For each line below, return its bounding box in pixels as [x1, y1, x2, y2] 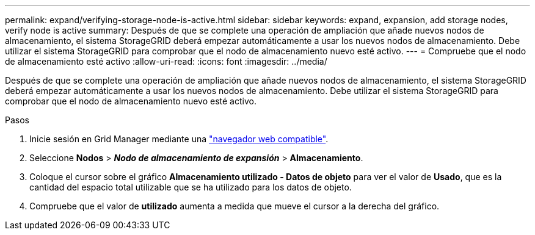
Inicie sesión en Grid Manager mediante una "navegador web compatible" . [29, 134, 329, 144]
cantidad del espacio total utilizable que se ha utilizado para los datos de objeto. [29, 182, 352, 192]
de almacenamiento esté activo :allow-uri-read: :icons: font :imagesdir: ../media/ [5, 56, 327, 67]
